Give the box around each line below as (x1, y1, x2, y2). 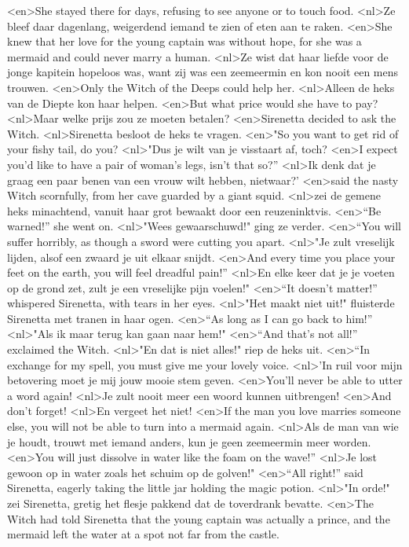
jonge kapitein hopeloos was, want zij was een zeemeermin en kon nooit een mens (7, 64, 399, 80)
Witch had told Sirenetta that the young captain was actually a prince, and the (7, 510, 390, 527)
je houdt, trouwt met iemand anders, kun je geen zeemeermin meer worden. (7, 433, 371, 450)
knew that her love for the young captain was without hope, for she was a (7, 33, 362, 50)
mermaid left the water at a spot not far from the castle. (7, 526, 279, 542)
